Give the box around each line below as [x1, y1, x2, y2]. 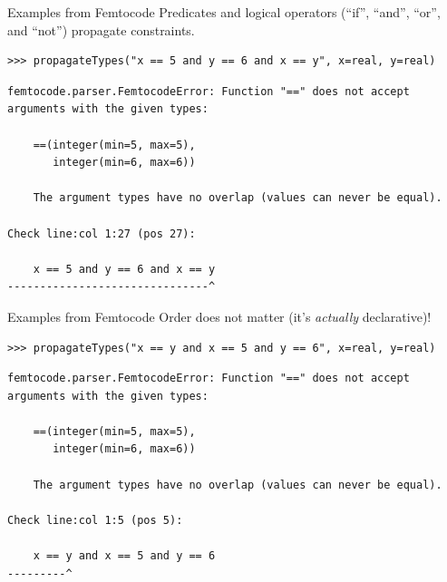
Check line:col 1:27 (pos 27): [7, 227, 196, 240]
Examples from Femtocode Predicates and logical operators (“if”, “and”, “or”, [7, 3, 441, 21]
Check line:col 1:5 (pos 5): [7, 513, 183, 527]
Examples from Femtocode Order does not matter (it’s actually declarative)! [7, 306, 432, 325]
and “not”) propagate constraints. [7, 20, 195, 39]
